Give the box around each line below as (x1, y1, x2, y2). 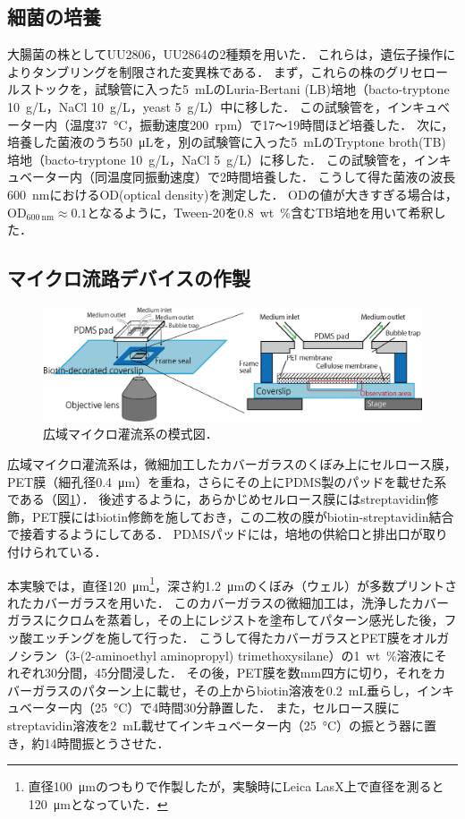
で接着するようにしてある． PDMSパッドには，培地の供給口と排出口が (7, 525, 423, 543)
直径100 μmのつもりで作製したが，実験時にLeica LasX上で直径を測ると (28, 777, 444, 796)
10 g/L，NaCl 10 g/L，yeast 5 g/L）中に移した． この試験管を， (7, 97, 387, 115)
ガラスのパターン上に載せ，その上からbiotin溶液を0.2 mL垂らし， (31, 680, 418, 699)
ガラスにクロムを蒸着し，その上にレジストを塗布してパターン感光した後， (7, 610, 444, 629)
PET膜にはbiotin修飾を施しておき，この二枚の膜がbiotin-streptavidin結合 (31, 507, 454, 525)
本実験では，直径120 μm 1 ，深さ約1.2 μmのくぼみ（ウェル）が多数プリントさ (7, 573, 458, 594)
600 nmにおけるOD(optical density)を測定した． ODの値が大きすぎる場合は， (7, 184, 458, 203)
